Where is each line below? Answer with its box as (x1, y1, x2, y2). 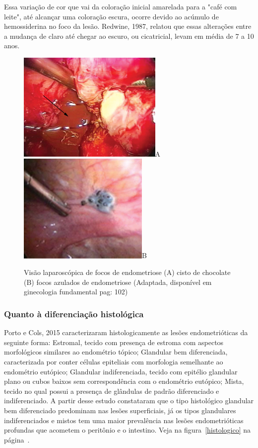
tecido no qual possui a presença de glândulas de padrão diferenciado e (4, 385, 219, 396)
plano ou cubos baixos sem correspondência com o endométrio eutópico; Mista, (4, 376, 244, 386)
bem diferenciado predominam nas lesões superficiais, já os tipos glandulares (4, 405, 236, 415)
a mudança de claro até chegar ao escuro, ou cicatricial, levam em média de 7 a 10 (4, 30, 254, 41)
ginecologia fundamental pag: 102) (24, 286, 128, 297)
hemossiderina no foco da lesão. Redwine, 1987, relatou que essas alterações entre (4, 21, 252, 31)
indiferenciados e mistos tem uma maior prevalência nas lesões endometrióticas (4, 415, 244, 425)
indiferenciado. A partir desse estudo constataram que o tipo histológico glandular (4, 395, 254, 406)
